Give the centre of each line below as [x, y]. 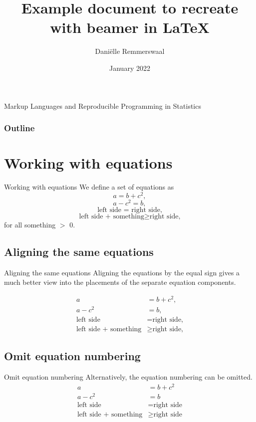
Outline [19, 128]
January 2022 [130, 68]
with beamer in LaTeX [130, 27]
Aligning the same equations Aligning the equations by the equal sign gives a [122, 272]
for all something [30, 224]
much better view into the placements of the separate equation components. [120, 282]
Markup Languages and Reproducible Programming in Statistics [103, 105]
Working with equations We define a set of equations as [89, 187]
